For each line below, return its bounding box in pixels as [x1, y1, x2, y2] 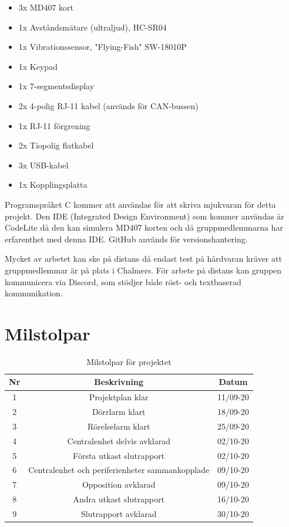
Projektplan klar [89, 391, 149, 403]
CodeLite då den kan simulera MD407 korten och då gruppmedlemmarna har [5, 221, 283, 234]
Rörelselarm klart [87, 420, 150, 432]
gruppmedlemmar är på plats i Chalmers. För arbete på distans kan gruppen [5, 263, 282, 276]
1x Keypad [18, 60, 58, 72]
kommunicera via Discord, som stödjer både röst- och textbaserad [5, 275, 241, 288]
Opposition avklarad [82, 478, 156, 491]
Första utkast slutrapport [73, 449, 165, 461]
